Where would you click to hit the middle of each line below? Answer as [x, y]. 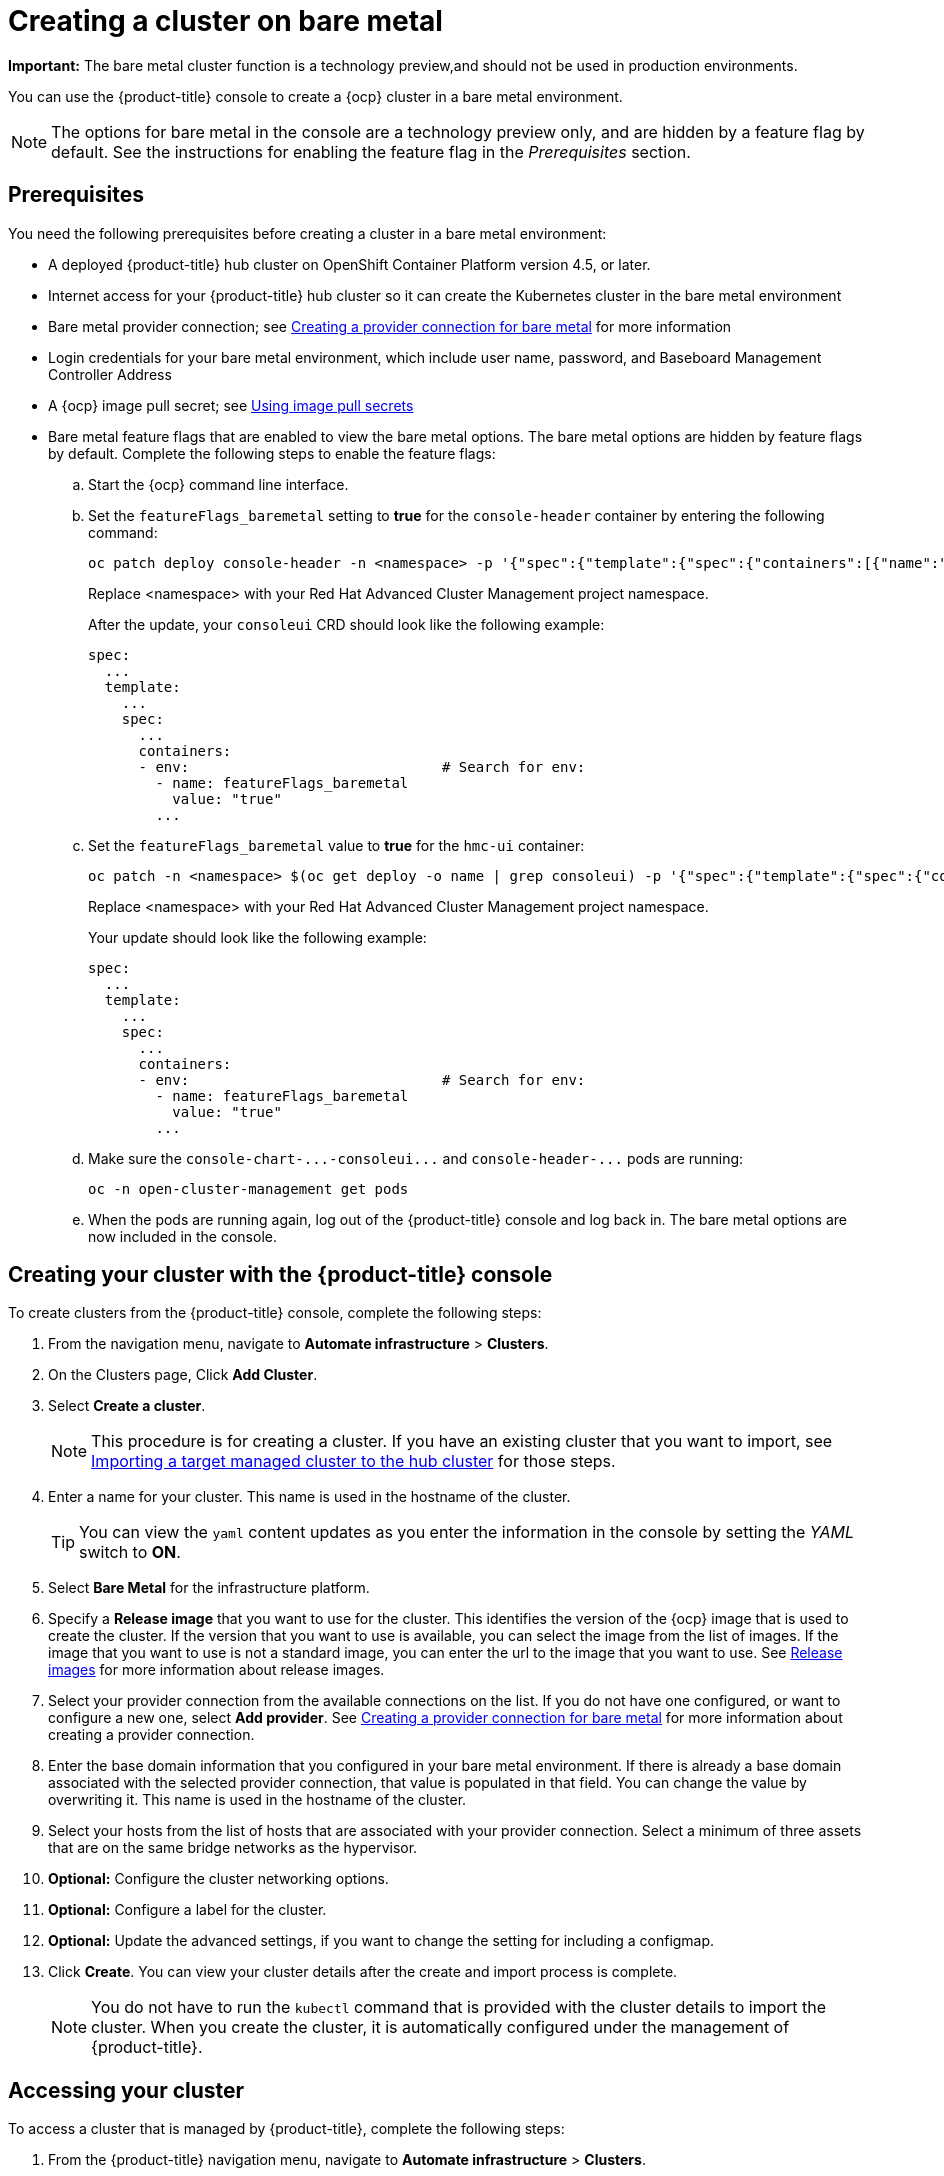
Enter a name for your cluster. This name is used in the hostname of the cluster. [309, 1497]
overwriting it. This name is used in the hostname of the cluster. [257, 1800]
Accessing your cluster [126, 2090]
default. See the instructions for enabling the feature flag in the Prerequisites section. [371, 151]
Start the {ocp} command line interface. [218, 484]
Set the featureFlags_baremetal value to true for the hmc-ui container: [336, 845]
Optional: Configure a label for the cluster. [187, 1910]
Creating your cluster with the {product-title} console [280, 1275]
